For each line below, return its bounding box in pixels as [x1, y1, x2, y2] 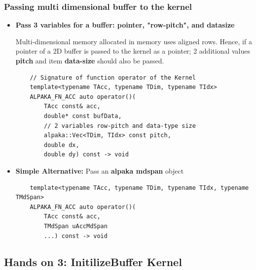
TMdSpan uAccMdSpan [44, 222, 108, 230]
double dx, [44, 141, 79, 149]
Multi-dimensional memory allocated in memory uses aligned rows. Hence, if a [15, 36, 252, 46]
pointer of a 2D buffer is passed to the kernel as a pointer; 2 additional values [15, 46, 250, 56]
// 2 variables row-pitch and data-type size [44, 122, 196, 129]
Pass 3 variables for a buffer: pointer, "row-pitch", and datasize [15, 20, 235, 30]
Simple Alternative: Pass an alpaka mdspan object [15, 165, 184, 176]
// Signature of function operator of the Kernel [30, 74, 196, 81]
